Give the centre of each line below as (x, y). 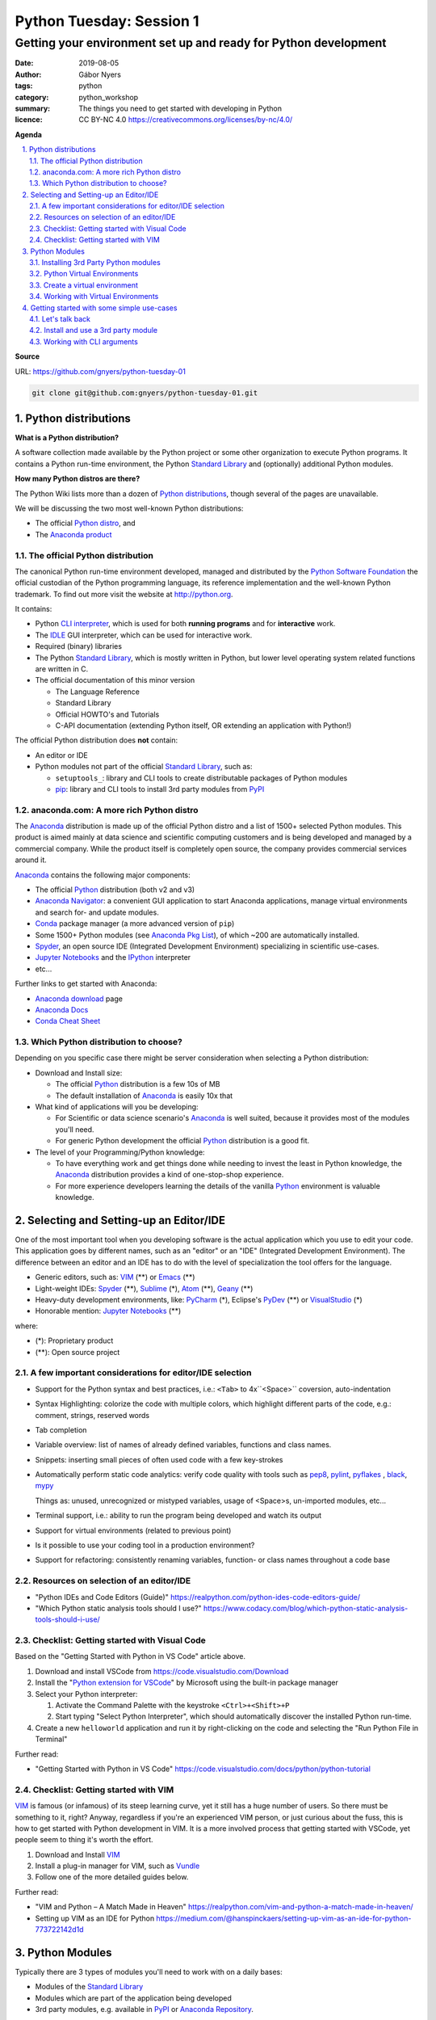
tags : (24, 86)
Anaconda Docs (62, 1009)
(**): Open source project (78, 1352)
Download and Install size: (79, 1073)
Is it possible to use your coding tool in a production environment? (145, 1545)
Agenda (28, 134)
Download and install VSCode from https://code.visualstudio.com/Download (162, 1671)
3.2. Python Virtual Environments (84, 274)
